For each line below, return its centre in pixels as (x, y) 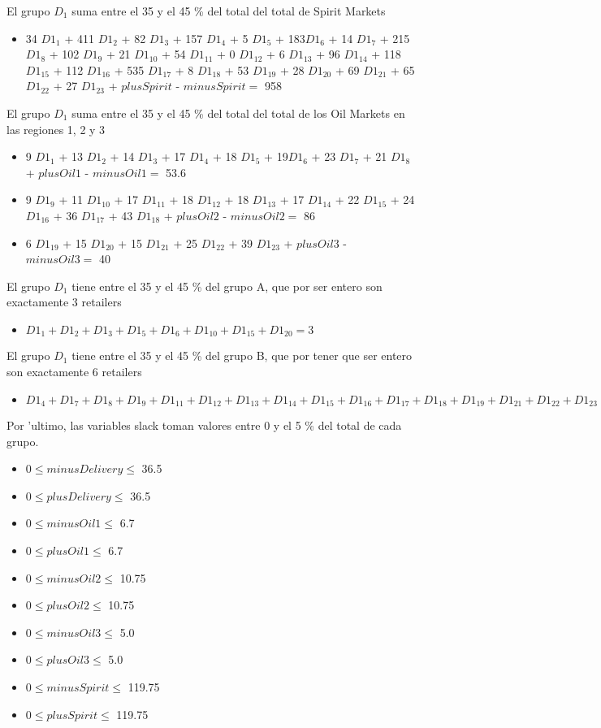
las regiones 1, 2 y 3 (56, 129)
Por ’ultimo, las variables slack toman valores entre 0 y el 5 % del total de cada (204, 425)
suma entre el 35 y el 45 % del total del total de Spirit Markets (229, 11)
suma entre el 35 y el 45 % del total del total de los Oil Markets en (238, 113)
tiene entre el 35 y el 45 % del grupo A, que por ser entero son (227, 286)
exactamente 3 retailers (64, 302)
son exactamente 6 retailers (74, 371)
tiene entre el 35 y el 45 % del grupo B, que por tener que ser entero (242, 355)
